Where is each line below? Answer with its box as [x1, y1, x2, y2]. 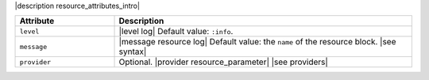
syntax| [118, 46, 147, 57]
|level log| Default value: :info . [118, 26, 234, 37]
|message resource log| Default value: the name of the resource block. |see [118, 36, 396, 48]
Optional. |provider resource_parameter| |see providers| [118, 56, 329, 67]
